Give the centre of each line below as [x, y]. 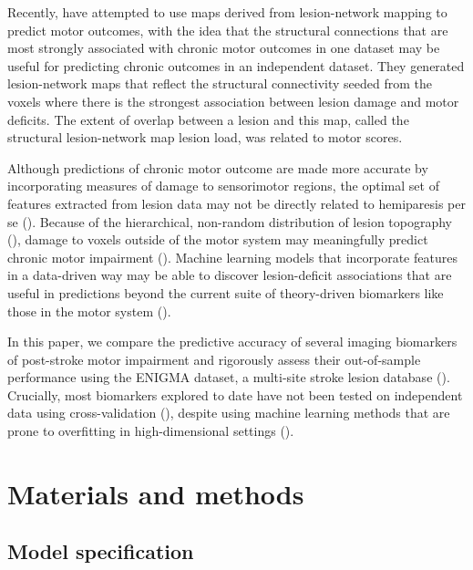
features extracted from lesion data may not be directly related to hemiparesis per [237, 203]
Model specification [101, 551]
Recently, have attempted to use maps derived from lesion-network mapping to [227, 12]
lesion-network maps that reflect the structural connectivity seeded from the [220, 83]
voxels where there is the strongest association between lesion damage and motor [233, 101]
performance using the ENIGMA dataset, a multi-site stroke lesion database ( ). [229, 377]
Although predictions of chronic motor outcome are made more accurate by [218, 167]
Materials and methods [156, 493]
